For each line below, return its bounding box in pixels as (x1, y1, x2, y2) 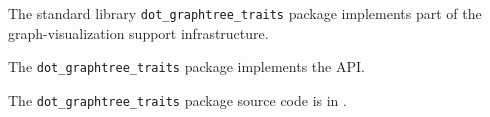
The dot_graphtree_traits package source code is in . (8, 89, 347, 110)
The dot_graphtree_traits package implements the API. (8, 56, 365, 77)
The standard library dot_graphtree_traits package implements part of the (8, 3, 482, 23)
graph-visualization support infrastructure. (8, 22, 269, 43)
